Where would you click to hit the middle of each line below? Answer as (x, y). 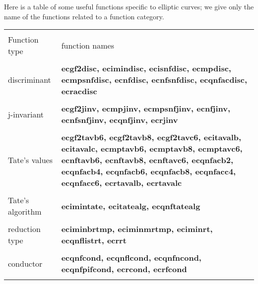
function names (88, 45)
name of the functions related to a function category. (84, 16)
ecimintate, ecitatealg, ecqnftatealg (131, 206)
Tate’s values (30, 160)
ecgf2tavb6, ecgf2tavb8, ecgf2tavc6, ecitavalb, (151, 137)
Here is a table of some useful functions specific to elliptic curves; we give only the (129, 6)
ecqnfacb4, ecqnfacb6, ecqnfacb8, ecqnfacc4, (149, 171)
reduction (24, 229)
